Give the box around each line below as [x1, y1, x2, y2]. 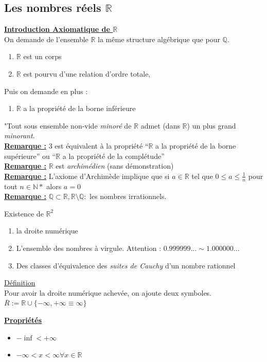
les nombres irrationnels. [90, 191, 167, 202]
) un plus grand [187, 120, 236, 131]
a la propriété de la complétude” [62, 150, 165, 161]
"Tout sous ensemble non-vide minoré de [4, 120, 132, 131]
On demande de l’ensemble [4, 33, 88, 44]
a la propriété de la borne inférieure [23, 103, 136, 114]
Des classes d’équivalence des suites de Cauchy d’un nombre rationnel [16, 260, 236, 270]
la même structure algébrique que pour [98, 33, 220, 44]
